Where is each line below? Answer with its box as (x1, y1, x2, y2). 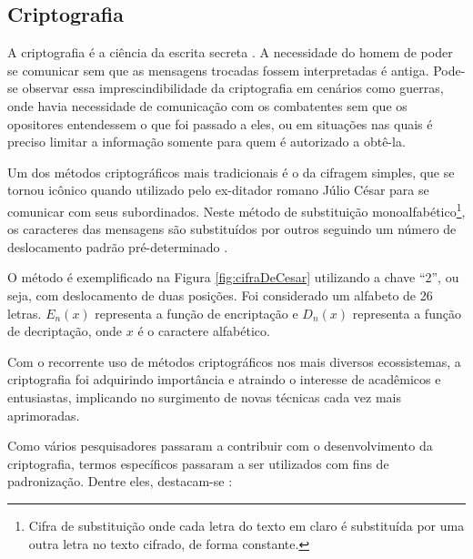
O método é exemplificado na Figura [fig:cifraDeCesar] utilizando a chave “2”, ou (7, 268, 459, 287)
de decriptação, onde (7, 321, 123, 340)
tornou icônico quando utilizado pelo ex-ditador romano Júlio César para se (7, 180, 429, 199)
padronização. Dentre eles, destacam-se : (7, 472, 233, 491)
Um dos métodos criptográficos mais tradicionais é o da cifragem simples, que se (7, 162, 455, 181)
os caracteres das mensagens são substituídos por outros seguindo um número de (7, 219, 457, 239)
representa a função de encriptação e (95, 303, 298, 322)
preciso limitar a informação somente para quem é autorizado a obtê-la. (7, 132, 406, 151)
